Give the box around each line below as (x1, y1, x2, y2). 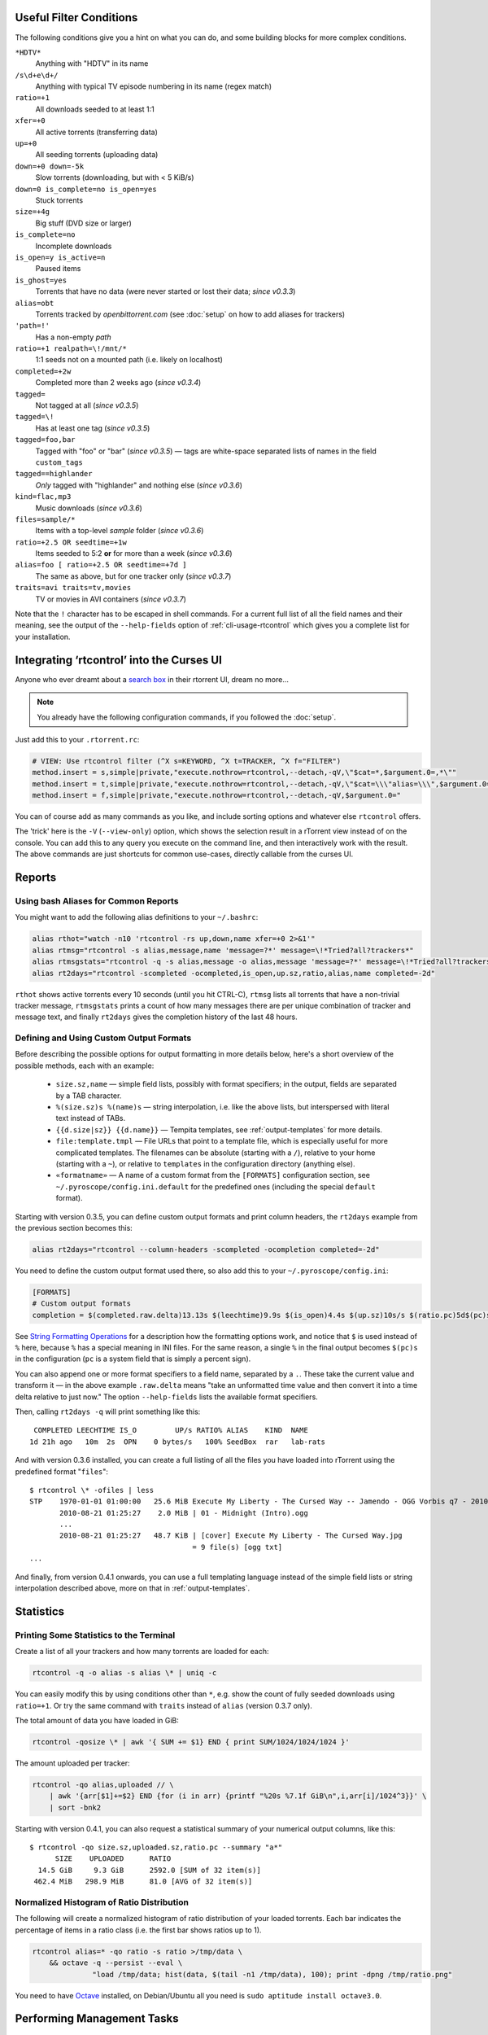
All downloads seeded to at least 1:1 (35, 104, 155, 114)
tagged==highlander (15, 469, 93, 479)
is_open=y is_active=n (15, 252, 106, 262)
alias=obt (15, 298, 54, 308)
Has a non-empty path (35, 332, 111, 342)
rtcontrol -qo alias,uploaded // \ (32, 1779, 174, 1789)
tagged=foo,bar (15, 435, 76, 444)
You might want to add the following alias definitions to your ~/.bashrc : (15, 912, 259, 922)
